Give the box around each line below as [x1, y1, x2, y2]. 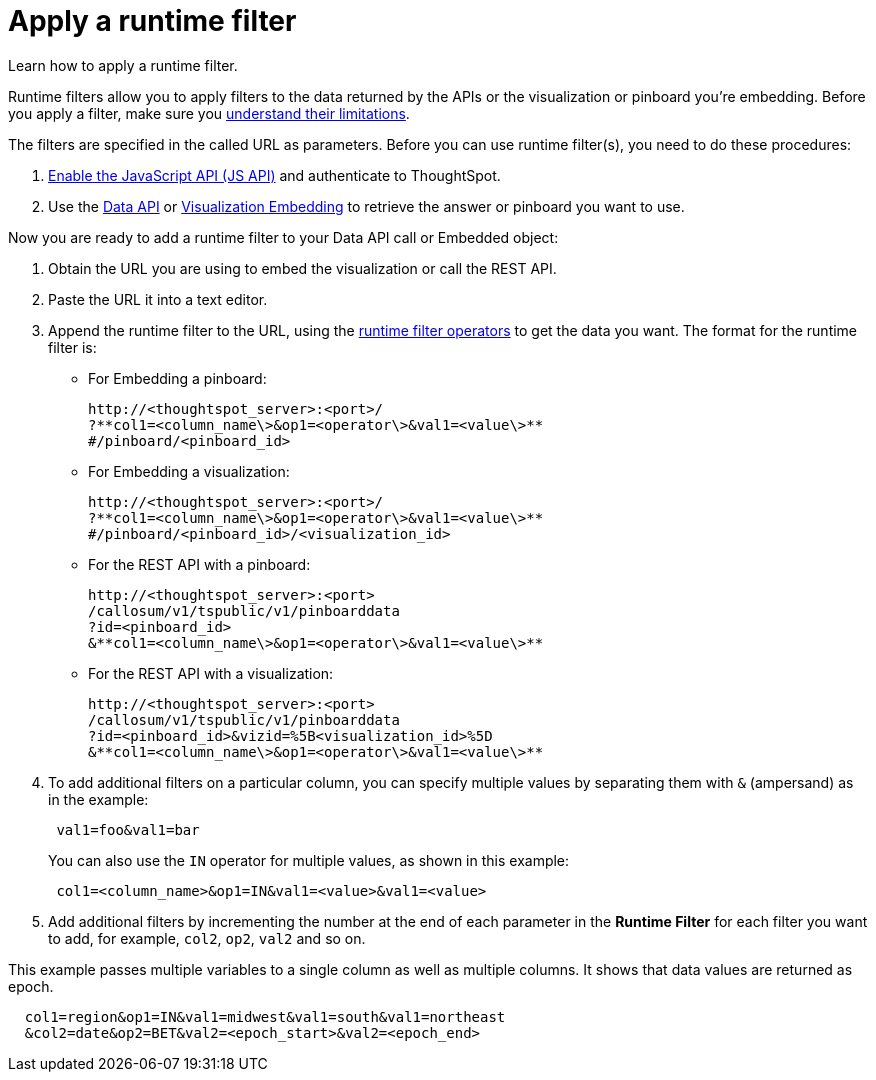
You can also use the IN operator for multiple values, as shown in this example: [48, 851, 570, 869]
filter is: [48, 338, 97, 356]
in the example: [48, 790, 149, 808]
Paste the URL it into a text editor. [48, 290, 268, 308]
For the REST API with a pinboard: [88, 555, 311, 573]
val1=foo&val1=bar [56, 821, 200, 838]
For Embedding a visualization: [88, 462, 290, 480]
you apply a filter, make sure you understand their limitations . [8, 104, 410, 122]
